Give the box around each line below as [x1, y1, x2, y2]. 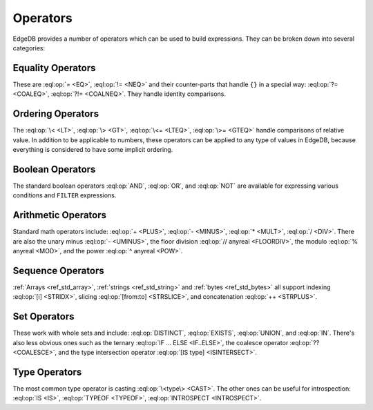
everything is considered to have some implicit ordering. [12, 145, 173, 153]
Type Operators [12, 366, 82, 378]
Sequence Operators [12, 264, 105, 276]
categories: [12, 43, 45, 52]
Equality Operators [12, 62, 96, 74]
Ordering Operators [12, 108, 99, 120]
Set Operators [12, 311, 75, 322]
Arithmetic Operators [12, 209, 107, 221]
